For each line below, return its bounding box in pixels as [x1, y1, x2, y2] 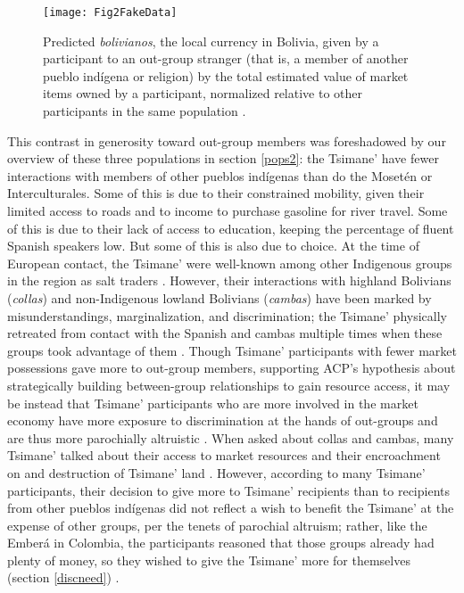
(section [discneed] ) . [7, 568, 120, 587]
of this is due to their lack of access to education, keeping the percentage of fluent [7, 218, 454, 237]
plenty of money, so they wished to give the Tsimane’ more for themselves [7, 550, 410, 569]
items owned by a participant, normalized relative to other [43, 84, 363, 103]
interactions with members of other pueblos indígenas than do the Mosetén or [7, 166, 433, 185]
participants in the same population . [43, 102, 246, 120]
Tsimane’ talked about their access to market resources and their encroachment [7, 446, 441, 465]
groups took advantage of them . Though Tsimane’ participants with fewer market [7, 341, 458, 359]
